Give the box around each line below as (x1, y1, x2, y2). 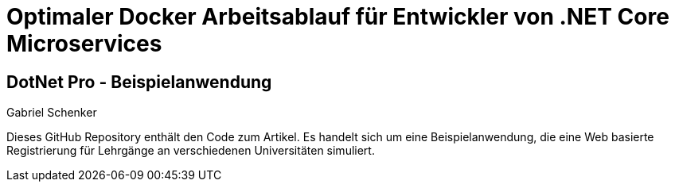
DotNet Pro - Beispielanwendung (6, 71, 272, 92)
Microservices (6, 30, 162, 57)
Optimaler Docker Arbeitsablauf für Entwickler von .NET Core (6, 3, 669, 30)
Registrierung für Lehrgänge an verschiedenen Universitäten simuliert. (6, 144, 375, 158)
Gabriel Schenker (6, 106, 97, 120)
